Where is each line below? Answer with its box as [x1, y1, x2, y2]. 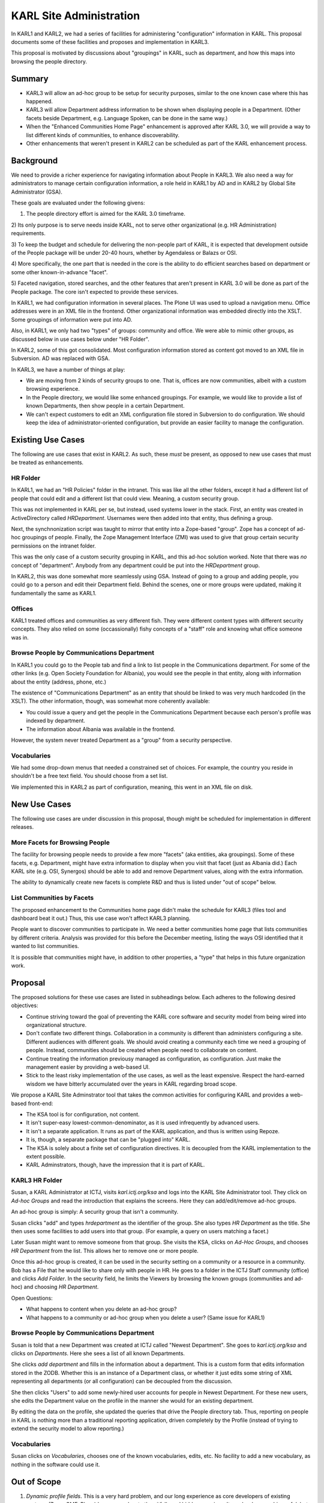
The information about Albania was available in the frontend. [26, 725, 175, 733]
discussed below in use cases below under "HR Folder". [11, 335, 149, 343]
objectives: [11, 1002, 38, 1009]
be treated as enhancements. [11, 459, 84, 466]
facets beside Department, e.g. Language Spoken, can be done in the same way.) [26, 114, 228, 121]
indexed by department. [26, 717, 85, 724]
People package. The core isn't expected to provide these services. [11, 288, 179, 295]
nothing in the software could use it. [11, 1461, 100, 1468]
